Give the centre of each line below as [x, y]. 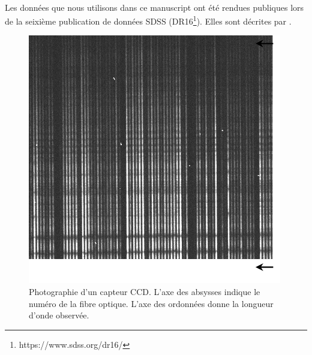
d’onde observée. [59, 315]
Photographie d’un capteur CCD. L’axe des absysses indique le [145, 292]
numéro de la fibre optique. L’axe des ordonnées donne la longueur [151, 303]
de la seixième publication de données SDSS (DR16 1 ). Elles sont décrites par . [148, 20]
